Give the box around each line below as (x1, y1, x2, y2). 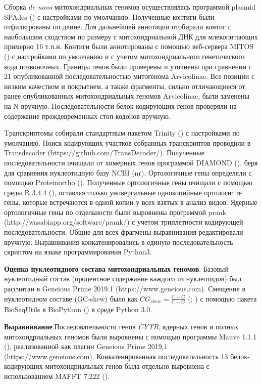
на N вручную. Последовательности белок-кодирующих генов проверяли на (4, 100, 237, 111)
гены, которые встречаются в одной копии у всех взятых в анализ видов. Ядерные (4, 197, 257, 207)
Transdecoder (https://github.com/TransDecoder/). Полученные (4, 147, 204, 158)
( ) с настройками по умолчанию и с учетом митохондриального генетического (4, 51, 245, 61)
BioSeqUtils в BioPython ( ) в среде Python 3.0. (4, 304, 152, 315)
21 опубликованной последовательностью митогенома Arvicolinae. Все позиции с (4, 71, 255, 81)
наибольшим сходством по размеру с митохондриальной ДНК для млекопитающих (4, 31, 258, 41)
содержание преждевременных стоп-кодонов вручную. (4, 110, 171, 121)
